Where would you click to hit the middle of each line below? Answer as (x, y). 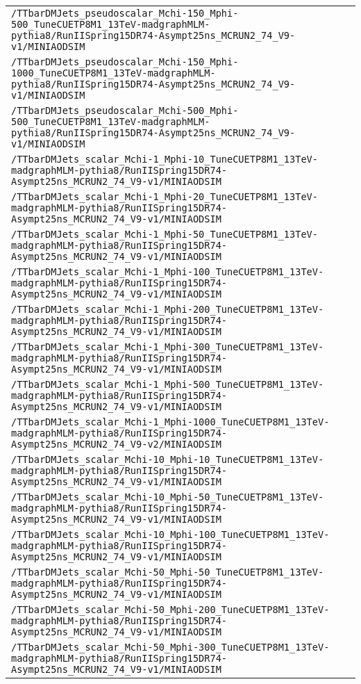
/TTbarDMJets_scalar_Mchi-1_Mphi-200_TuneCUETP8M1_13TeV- (168, 309)
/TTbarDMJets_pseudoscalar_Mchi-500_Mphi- (125, 111)
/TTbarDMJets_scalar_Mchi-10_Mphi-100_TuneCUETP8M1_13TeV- (170, 535)
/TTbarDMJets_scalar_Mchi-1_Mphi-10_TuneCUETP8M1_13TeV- (165, 159)
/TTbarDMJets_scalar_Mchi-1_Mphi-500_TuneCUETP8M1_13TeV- (168, 384)
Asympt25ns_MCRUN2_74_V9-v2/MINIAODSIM (116, 444)
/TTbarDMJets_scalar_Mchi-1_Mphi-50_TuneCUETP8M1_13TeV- (165, 234)
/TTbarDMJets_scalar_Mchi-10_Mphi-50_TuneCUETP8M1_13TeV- (168, 497)
